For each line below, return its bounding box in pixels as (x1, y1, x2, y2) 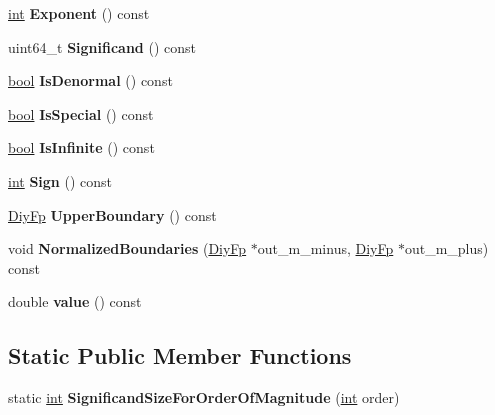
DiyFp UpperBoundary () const (8, 204, 217, 225)
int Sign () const (8, 170, 113, 191)
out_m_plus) (404, 238, 489, 259)
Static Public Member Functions (8, 340, 352, 371)
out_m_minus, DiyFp (257, 238, 394, 259)
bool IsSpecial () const (8, 103, 154, 124)
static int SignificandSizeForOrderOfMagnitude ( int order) (8, 387, 400, 408)
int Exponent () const (8, 3, 150, 23)
